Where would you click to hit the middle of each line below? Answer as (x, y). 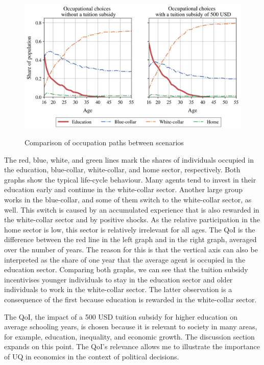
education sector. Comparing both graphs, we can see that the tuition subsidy (126, 269)
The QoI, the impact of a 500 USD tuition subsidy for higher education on (121, 316)
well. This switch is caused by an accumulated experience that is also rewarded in (132, 209)
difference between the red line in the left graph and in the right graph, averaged (130, 239)
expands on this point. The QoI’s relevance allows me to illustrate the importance (132, 346)
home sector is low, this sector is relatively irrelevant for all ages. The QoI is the (130, 229)
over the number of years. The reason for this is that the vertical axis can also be (131, 249)
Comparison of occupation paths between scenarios (104, 142)
